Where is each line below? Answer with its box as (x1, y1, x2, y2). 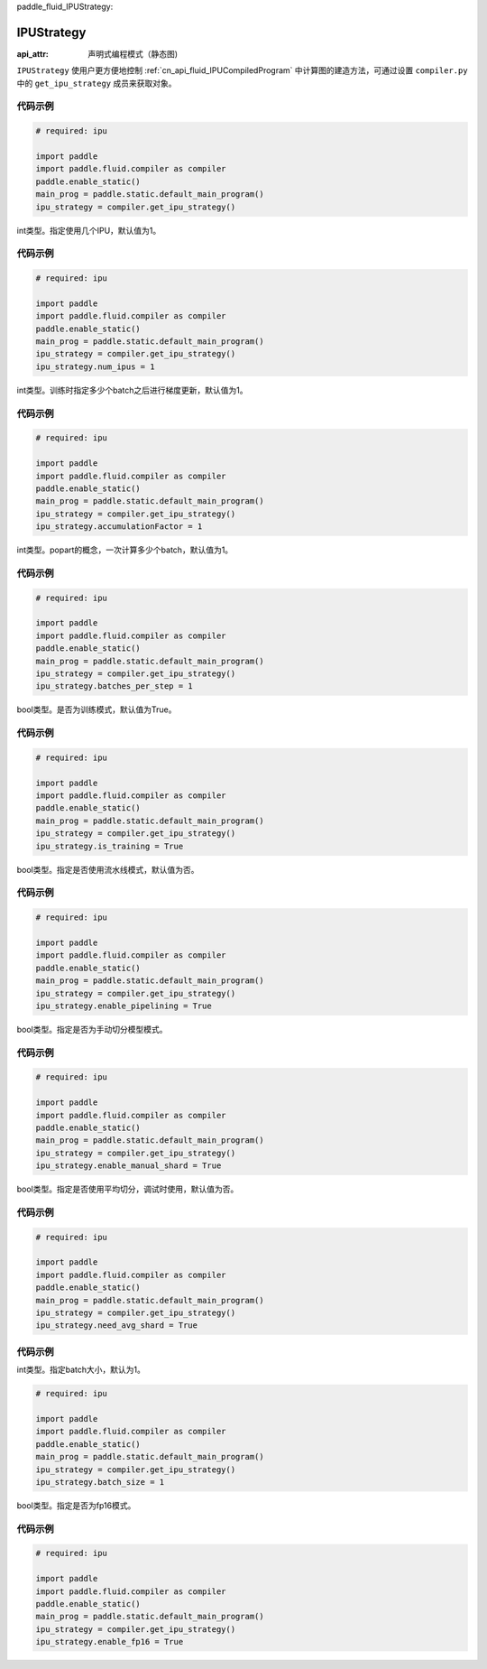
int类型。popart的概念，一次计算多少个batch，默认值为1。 (16, 544, 234, 555)
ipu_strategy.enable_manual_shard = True (35, 1161, 222, 1171)
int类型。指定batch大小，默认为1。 (16, 1364, 146, 1376)
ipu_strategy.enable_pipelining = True (35, 1000, 212, 1011)
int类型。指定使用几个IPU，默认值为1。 (16, 225, 161, 236)
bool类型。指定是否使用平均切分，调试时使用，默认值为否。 (16, 1183, 239, 1195)
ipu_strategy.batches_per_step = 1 (35, 682, 193, 691)
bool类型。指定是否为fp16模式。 (16, 1499, 136, 1511)
